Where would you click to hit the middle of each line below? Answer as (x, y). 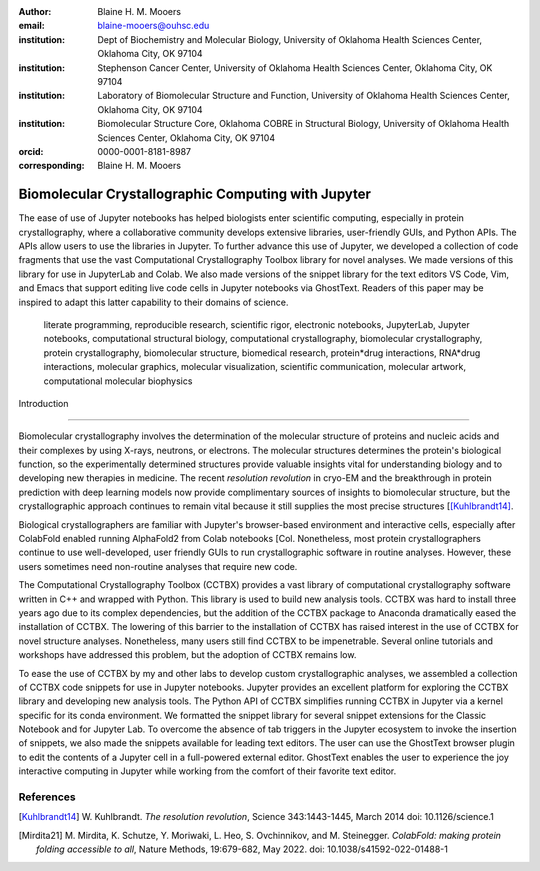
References (47, 797)
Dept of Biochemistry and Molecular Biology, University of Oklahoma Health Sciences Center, (290, 39)
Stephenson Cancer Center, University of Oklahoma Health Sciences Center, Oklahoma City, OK (295, 67)
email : (31, 26)
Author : (35, 11)
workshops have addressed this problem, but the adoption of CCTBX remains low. (187, 655)
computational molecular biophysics (118, 381)
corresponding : (51, 166)
